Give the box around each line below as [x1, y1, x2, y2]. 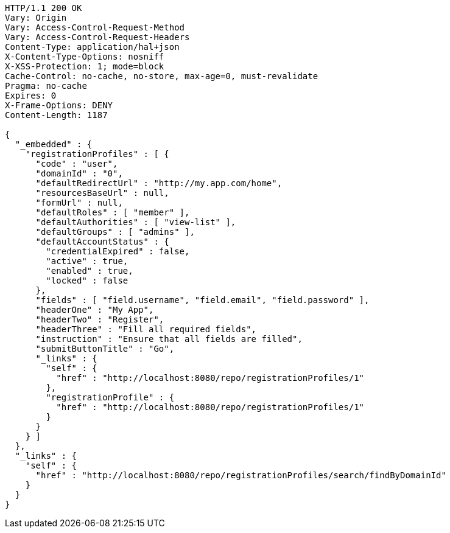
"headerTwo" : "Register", [35, 315, 164, 324]
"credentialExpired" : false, [46, 246, 190, 256]
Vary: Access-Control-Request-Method [5, 23, 185, 32]
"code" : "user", [35, 159, 118, 169]
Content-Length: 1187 [5, 110, 108, 120]
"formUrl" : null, [35, 198, 123, 207]
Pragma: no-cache [5, 81, 87, 91]
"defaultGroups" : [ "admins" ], [35, 227, 195, 237]
